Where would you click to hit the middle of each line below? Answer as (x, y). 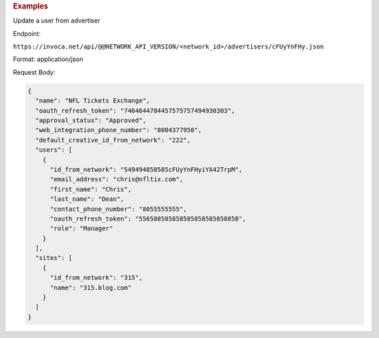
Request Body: (34, 72)
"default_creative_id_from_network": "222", (113, 140)
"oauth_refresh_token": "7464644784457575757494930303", (135, 110)
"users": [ (54, 150)
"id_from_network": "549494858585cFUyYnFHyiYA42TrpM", (146, 169)
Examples (31, 6)
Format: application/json (48, 59)
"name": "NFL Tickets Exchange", (93, 101)
